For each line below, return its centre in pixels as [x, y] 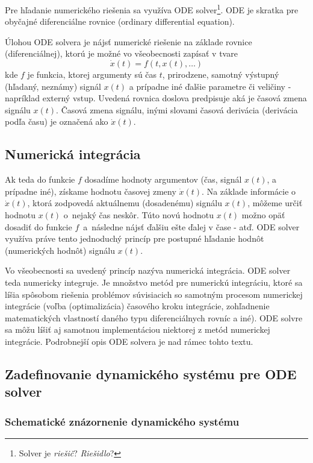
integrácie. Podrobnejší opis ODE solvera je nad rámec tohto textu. [129, 341]
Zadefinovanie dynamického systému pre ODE [151, 373]
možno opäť [263, 214]
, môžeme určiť [275, 203]
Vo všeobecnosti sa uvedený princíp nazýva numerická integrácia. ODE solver [148, 270]
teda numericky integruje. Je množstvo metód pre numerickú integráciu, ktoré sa [154, 282]
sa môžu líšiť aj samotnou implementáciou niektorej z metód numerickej [138, 329]
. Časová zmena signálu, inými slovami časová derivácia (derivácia [177, 109]
